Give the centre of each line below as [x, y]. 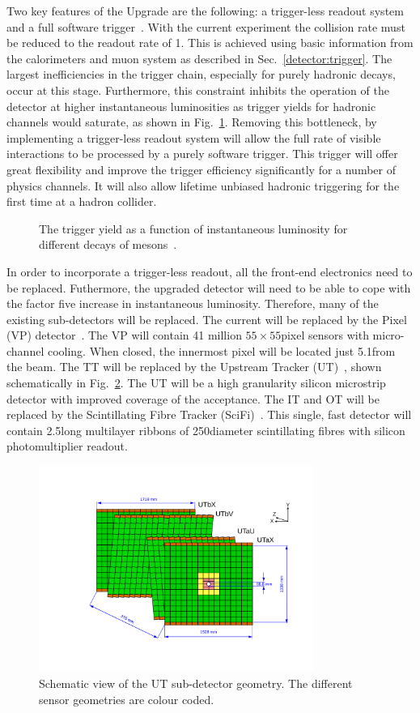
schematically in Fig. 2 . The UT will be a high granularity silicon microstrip [196, 383]
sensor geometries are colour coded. [127, 699]
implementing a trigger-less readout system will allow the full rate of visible [194, 137]
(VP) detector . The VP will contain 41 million [124, 335]
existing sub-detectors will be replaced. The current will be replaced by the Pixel [207, 319]
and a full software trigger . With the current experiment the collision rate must [206, 26]
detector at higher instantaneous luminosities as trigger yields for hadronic [191, 106]
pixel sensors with [325, 335]
